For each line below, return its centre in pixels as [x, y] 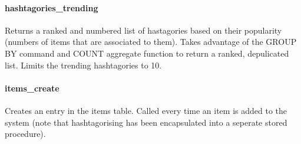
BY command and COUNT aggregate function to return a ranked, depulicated [147, 53]
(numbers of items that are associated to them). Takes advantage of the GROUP [151, 42]
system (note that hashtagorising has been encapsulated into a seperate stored [146, 122]
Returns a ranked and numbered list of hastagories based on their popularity [143, 30]
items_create [32, 88]
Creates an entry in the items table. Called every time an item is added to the [146, 110]
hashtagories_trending [52, 7]
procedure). [25, 134]
